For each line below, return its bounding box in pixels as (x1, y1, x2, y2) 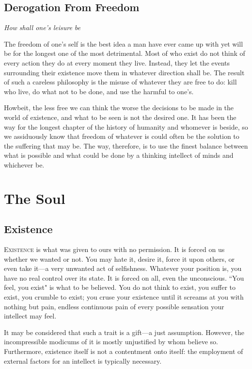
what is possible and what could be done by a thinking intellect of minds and (4, 150, 234, 160)
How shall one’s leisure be (4, 22, 81, 33)
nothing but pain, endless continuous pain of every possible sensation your (4, 301, 224, 311)
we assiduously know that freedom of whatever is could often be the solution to (4, 131, 239, 141)
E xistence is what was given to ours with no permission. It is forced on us (4, 244, 225, 254)
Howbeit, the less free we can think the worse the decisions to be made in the (4, 102, 234, 113)
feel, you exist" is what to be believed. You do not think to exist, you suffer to (4, 282, 236, 292)
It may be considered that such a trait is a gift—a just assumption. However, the (4, 327, 244, 337)
